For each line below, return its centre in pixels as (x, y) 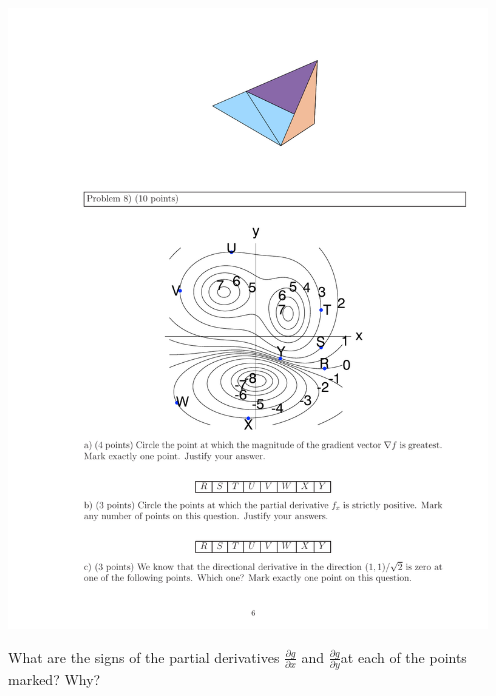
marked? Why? (54, 679)
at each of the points (403, 656)
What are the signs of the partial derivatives (144, 656)
